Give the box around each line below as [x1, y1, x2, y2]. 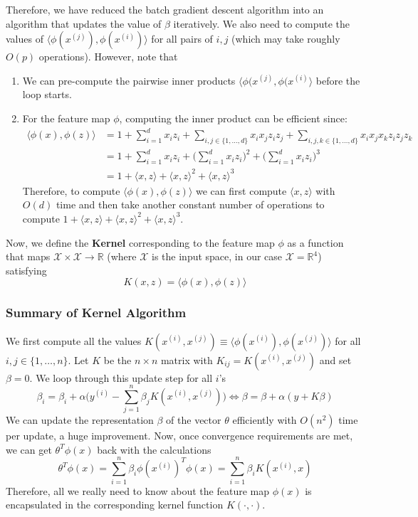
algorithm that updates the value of [6, 16, 162, 31]
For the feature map [22, 110, 110, 125]
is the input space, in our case [152, 249, 283, 264]
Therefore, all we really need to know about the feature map [6, 483, 269, 498]
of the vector [166, 412, 221, 427]
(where [107, 249, 137, 264]
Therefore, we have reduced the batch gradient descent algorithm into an [6, 2, 324, 16]
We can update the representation [6, 412, 154, 427]
